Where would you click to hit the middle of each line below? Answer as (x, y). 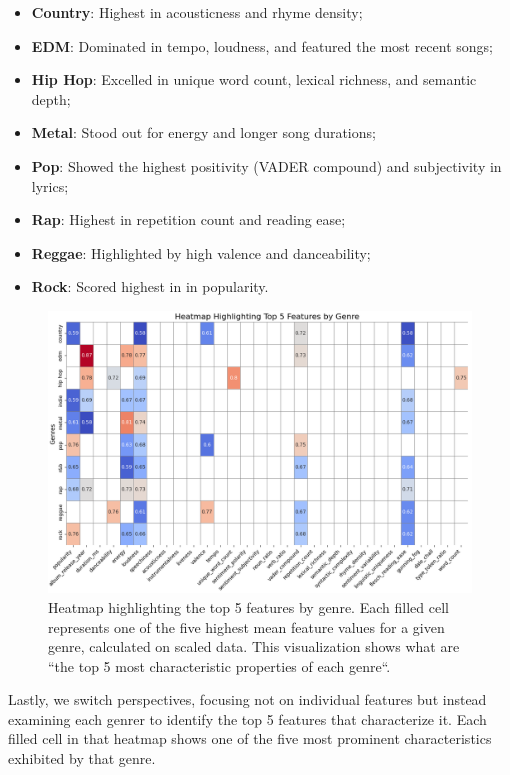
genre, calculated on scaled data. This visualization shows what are (254, 646)
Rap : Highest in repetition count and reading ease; (188, 219)
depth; (51, 98)
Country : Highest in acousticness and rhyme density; (197, 12)
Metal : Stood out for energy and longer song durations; (203, 132)
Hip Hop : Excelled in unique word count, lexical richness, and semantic (254, 79)
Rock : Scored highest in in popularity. (150, 286)
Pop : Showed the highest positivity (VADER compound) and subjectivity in (266, 165)
